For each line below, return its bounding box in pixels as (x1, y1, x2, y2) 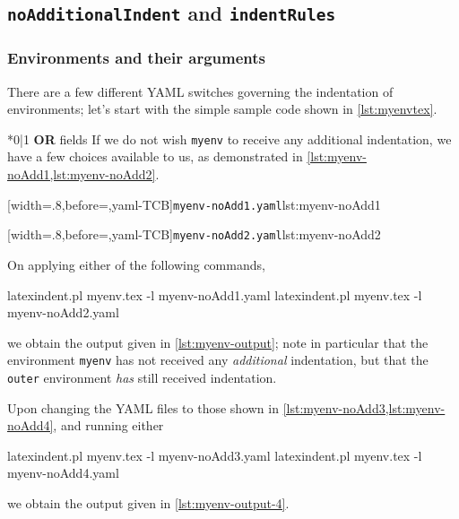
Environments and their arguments (7, 47, 265, 69)
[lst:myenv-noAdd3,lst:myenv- (282, 398, 446, 417)
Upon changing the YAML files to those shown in (7, 398, 279, 417)
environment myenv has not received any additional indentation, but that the (7, 350, 429, 369)
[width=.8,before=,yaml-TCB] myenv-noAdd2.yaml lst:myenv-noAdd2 (7, 225, 381, 244)
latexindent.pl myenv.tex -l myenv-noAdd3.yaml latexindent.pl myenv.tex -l (7, 445, 422, 464)
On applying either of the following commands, (7, 255, 265, 273)
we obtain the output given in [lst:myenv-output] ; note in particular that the (7, 333, 429, 351)
